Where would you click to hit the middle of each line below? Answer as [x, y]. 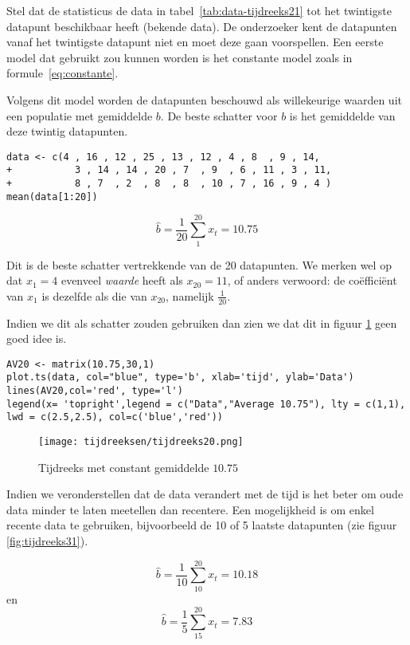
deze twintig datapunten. [67, 131]
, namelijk [190, 295]
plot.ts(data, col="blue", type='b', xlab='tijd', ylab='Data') [180, 378]
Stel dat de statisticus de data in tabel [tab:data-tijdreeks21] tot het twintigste [199, 10]
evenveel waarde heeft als [122, 280]
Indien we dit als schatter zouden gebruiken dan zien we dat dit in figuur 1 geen [202, 322]
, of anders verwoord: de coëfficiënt [312, 280]
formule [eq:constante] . [62, 73]
